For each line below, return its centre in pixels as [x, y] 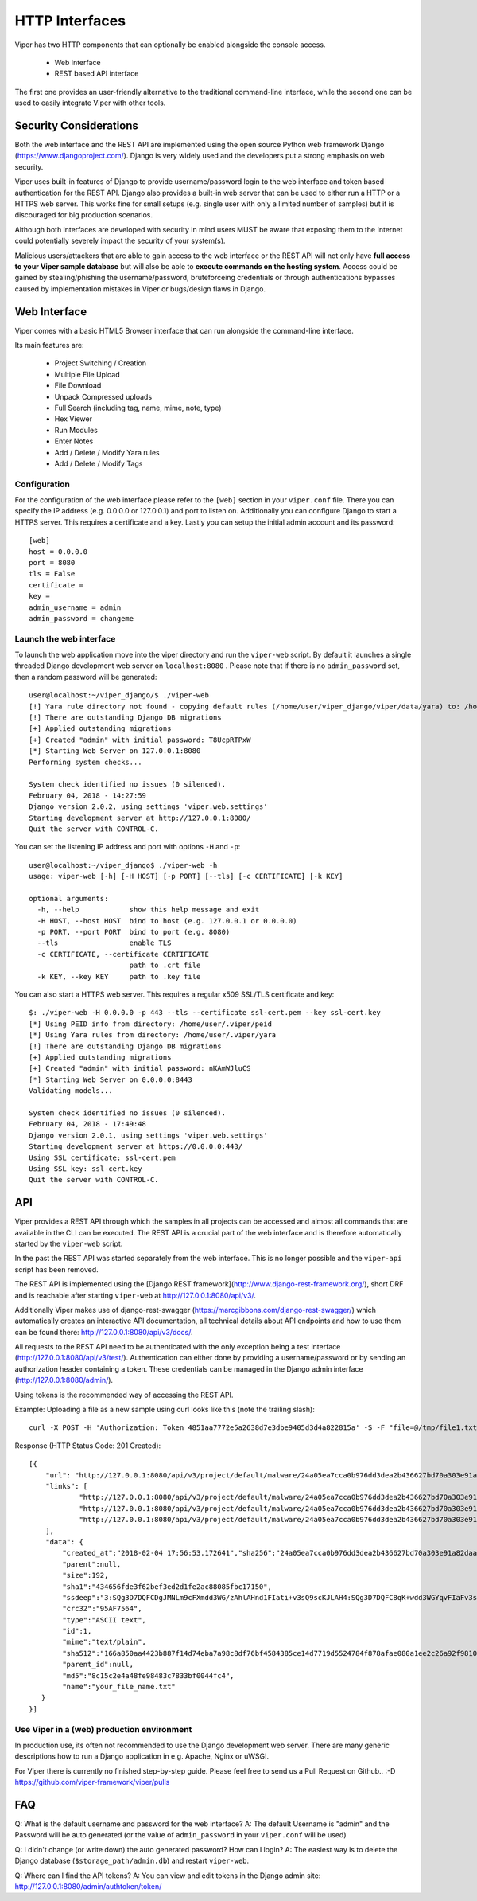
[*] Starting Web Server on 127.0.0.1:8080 [115, 751]
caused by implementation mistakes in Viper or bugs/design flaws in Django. [140, 289]
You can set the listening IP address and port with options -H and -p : [128, 847]
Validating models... [71, 1091]
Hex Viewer [74, 419]
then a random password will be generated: [86, 677]
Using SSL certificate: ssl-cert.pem [103, 1157]
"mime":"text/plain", [105, 1642]
